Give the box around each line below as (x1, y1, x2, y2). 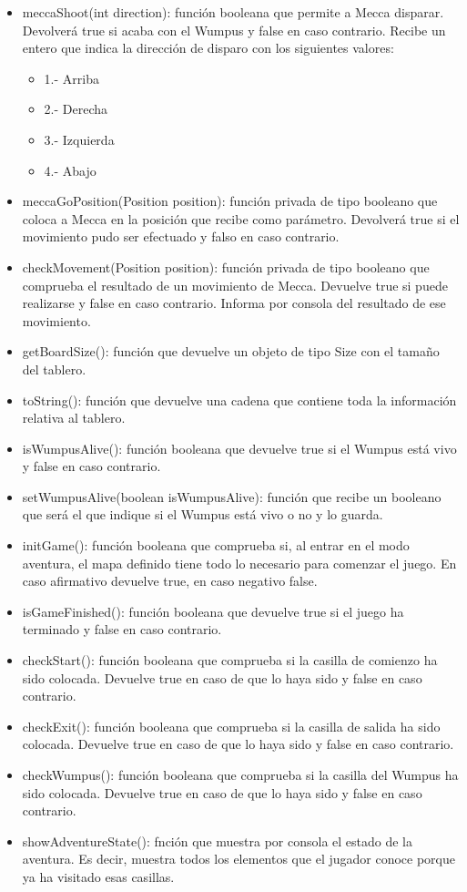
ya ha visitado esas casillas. (22, 866, 175, 886)
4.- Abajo (44, 160, 96, 179)
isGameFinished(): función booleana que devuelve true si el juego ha (22, 601, 404, 620)
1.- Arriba (44, 68, 99, 87)
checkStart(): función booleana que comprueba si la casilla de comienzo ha (22, 651, 438, 670)
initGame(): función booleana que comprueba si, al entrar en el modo (22, 536, 410, 555)
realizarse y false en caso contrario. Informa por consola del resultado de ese (22, 293, 446, 313)
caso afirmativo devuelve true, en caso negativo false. (22, 571, 318, 590)
